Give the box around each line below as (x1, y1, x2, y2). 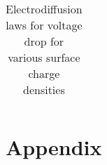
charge (28, 65, 60, 81)
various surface (8, 49, 80, 65)
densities (22, 81, 65, 98)
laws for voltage (6, 17, 83, 33)
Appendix (6, 133, 102, 161)
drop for (24, 33, 64, 49)
